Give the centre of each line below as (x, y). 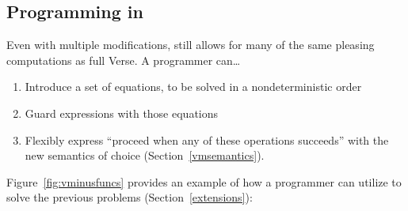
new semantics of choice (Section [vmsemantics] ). (145, 155)
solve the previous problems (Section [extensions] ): (130, 197)
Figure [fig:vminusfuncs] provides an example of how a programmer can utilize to (204, 181)
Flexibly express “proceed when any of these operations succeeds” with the (207, 139)
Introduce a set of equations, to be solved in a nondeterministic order (193, 87)
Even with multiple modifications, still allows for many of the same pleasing (191, 45)
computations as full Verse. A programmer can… (124, 60)
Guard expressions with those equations (122, 113)
